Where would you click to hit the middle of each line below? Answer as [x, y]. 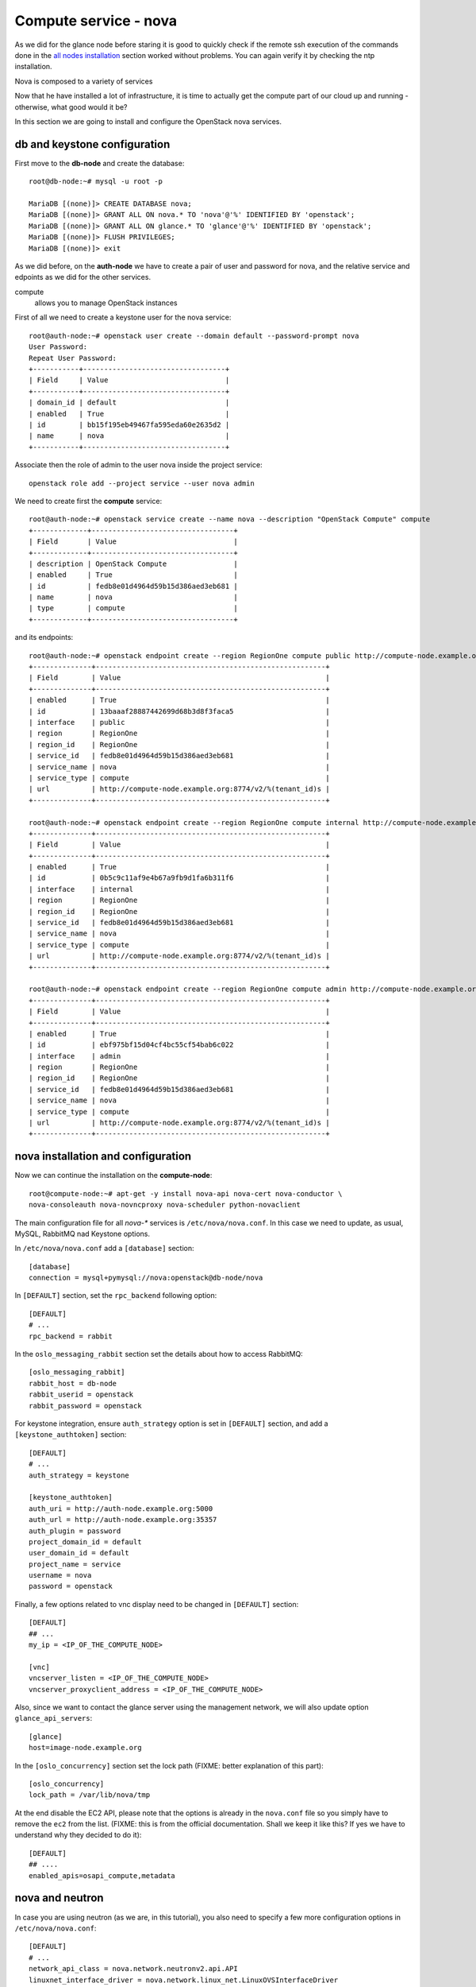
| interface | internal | [179, 889]
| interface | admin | [179, 1056]
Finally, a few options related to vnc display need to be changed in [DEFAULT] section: [157, 1604]
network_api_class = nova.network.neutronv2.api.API [133, 1969]
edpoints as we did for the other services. [83, 277]
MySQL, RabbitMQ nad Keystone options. [83, 1234]
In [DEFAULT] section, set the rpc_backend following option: [116, 1296]
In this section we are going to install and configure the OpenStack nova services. [148, 121]
